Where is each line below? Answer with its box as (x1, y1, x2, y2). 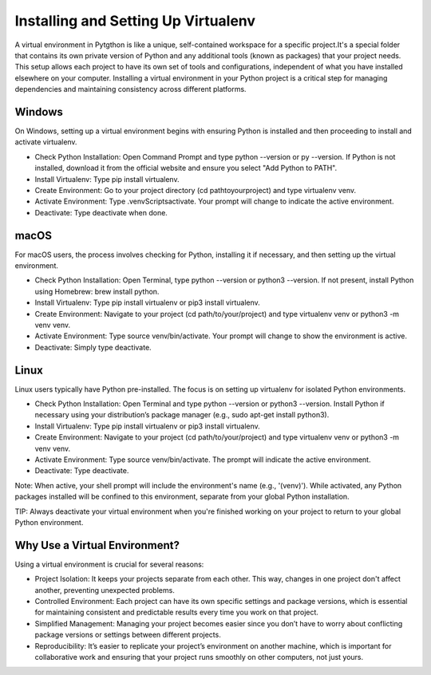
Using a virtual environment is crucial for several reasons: (14, 559, 204, 569)
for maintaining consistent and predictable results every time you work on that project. (34, 607, 319, 618)
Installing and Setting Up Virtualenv (14, 12, 255, 30)
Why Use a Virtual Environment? (14, 539, 180, 552)
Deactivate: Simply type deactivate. (34, 342, 152, 352)
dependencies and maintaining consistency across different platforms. (14, 85, 247, 94)
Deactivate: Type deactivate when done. (34, 207, 168, 217)
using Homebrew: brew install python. (34, 286, 160, 296)
